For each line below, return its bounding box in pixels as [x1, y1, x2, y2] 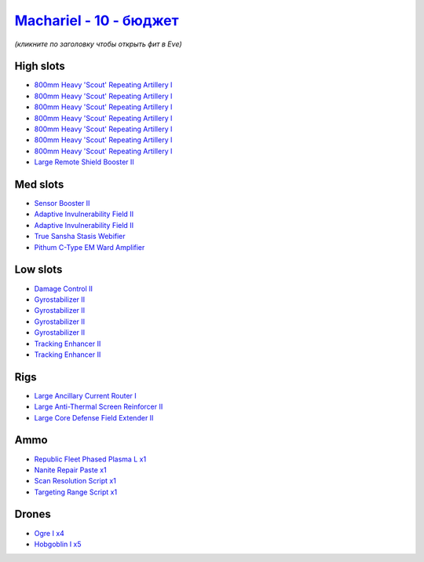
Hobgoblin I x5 [34, 539, 82, 549]
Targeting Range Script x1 [34, 487, 118, 497]
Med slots [14, 178, 64, 191]
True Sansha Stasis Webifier [34, 232, 126, 241]
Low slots [14, 263, 63, 277]
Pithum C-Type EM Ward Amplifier [34, 242, 145, 252]
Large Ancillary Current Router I [34, 391, 137, 400]
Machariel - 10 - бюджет [14, 12, 180, 29]
